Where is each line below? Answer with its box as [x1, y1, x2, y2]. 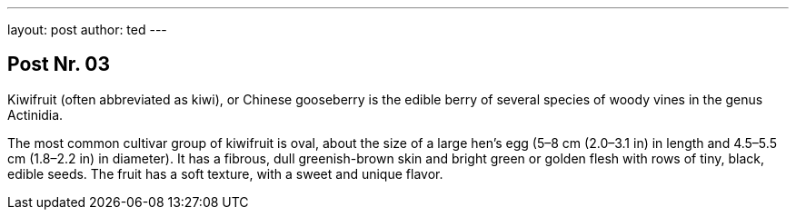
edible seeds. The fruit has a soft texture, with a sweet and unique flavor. [7, 165, 443, 182]
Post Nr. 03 [7, 53, 111, 76]
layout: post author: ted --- [7, 22, 167, 37]
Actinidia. [7, 106, 64, 123]
